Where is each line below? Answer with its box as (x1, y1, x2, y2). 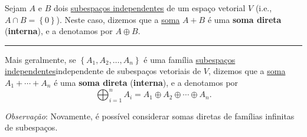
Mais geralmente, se (5, 53, 76, 65)
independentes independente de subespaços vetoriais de (5, 65, 201, 77)
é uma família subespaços (143, 53, 236, 65)
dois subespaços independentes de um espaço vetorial (53, 2, 246, 14)
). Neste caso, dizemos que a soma (56, 13, 180, 25)
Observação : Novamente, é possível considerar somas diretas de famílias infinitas (5, 109, 295, 122)
